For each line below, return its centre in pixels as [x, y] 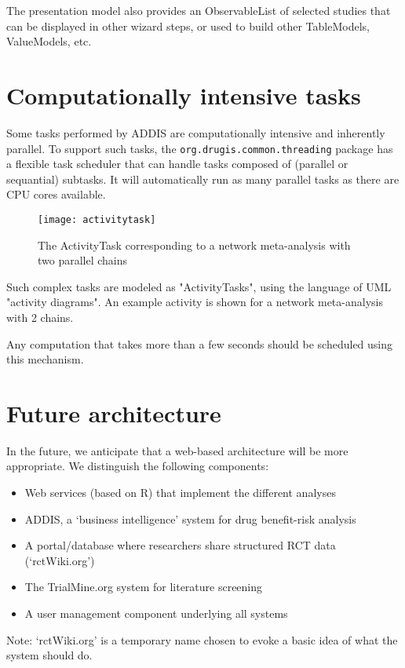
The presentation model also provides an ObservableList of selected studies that [199, 10]
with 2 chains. [40, 317]
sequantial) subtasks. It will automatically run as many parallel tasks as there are [203, 179]
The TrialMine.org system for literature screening [144, 587]
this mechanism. [45, 359]
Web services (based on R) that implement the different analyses [180, 493]
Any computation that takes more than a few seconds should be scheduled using [200, 343]
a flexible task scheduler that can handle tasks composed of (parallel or [177, 164]
